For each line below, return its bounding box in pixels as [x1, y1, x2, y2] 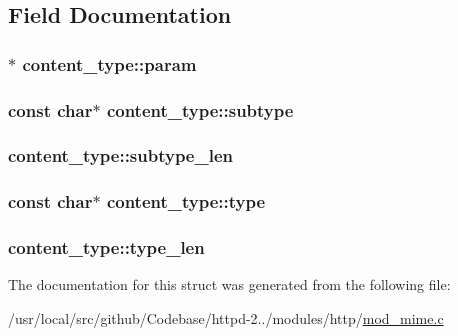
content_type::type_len [8, 235, 205, 260]
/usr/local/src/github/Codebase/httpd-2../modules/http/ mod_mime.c [8, 307, 444, 328]
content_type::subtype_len [8, 143, 234, 168]
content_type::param [22, 51, 197, 76]
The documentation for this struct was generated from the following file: [8, 274, 451, 295]
